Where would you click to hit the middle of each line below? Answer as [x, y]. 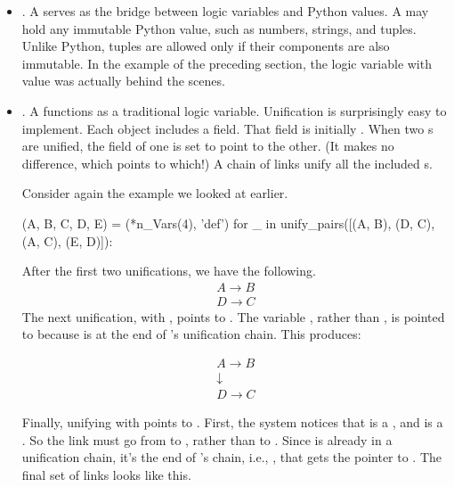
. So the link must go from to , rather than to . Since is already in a [207, 439]
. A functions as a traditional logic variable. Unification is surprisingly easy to [234, 110]
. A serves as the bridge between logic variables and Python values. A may [225, 11]
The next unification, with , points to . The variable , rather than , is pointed [233, 316]
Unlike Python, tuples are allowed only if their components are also [206, 46]
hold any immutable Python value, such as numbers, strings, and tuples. [219, 28]
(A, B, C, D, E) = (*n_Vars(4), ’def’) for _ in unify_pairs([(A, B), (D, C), [228, 223]
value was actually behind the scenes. [123, 81]
